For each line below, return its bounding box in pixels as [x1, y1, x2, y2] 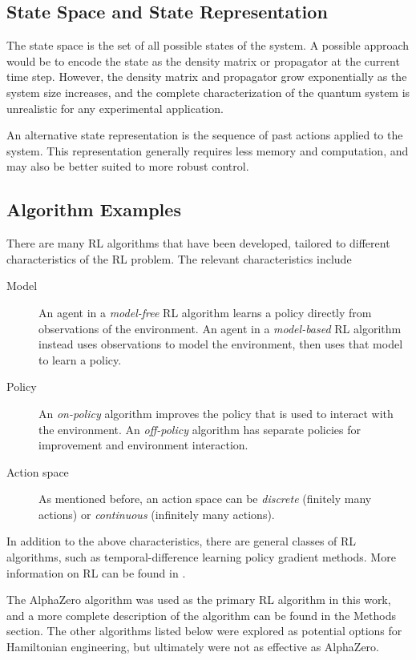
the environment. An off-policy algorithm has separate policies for [38, 421, 361, 437]
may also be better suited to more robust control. [6, 158, 249, 175]
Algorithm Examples [6, 197, 181, 222]
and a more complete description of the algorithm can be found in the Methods [6, 606, 397, 623]
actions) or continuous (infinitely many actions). [38, 505, 275, 522]
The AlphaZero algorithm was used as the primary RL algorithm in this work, [6, 591, 391, 608]
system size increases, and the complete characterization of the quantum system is [6, 83, 410, 100]
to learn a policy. [38, 351, 122, 368]
